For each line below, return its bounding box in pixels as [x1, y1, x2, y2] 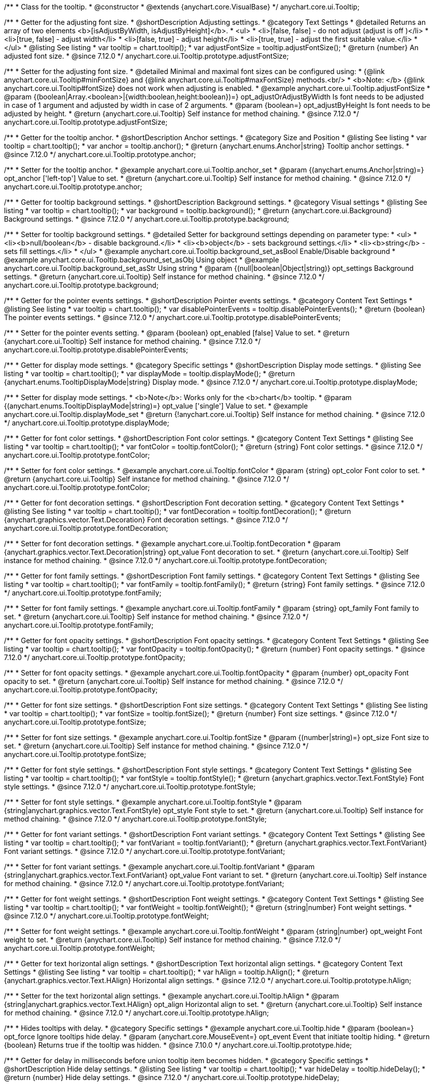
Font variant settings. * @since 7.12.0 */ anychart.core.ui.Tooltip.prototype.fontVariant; [4, 847, 285, 855]
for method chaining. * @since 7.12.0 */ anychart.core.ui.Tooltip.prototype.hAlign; [4, 1008, 269, 1017]
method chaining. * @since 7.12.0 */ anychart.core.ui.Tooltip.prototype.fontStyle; [4, 815, 267, 823]
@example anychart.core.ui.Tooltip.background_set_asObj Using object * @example [4, 255, 279, 264]
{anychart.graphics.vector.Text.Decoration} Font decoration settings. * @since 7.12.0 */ [4, 515, 288, 524]
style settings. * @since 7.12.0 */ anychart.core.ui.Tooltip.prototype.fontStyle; [4, 782, 256, 791]
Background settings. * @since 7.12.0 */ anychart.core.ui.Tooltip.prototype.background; [4, 215, 289, 223]
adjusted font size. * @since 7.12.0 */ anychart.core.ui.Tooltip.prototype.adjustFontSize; [4, 52, 289, 60]
